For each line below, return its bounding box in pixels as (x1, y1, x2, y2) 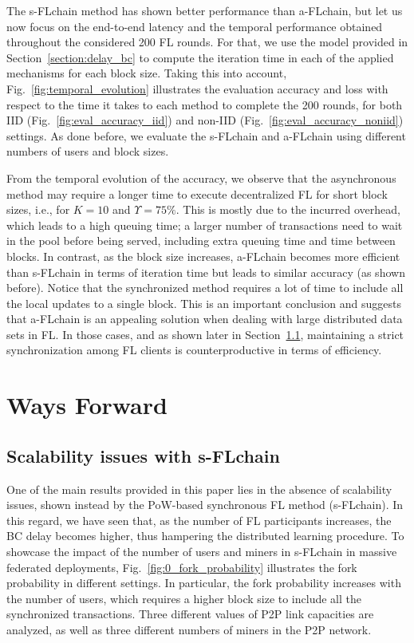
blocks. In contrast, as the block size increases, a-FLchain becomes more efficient (6, 247, 400, 264)
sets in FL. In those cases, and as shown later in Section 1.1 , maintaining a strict (6, 325, 404, 342)
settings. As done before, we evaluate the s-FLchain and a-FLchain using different (6, 127, 406, 144)
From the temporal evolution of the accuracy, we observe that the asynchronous (6, 169, 396, 186)
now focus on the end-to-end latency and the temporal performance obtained (6, 18, 383, 34)
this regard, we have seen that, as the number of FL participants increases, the (6, 511, 392, 528)
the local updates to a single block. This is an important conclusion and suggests (6, 294, 401, 311)
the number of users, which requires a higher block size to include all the (6, 590, 361, 606)
